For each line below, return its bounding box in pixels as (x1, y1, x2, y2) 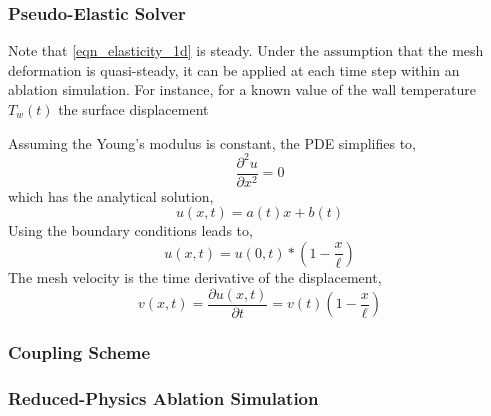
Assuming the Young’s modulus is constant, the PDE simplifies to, (8, 132, 416, 153)
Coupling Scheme (8, 339, 151, 364)
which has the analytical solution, (8, 185, 214, 206)
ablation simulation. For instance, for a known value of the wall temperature (8, 79, 476, 100)
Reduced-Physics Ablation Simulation (8, 385, 319, 410)
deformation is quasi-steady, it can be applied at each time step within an (8, 59, 460, 80)
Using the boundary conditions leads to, (8, 220, 253, 241)
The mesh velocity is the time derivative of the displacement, (8, 266, 382, 287)
